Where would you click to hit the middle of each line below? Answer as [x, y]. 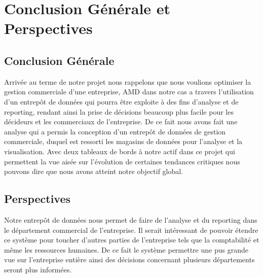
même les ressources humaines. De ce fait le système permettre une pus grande [126, 249]
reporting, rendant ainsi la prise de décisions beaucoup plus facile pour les [119, 111]
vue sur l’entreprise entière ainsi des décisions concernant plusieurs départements [129, 259]
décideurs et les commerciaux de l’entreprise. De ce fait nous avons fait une [121, 121]
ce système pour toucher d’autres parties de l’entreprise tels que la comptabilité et [132, 240]
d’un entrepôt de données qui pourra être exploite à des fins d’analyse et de [121, 101]
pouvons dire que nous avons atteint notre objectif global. [94, 171]
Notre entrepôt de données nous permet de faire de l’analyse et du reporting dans [131, 219]
